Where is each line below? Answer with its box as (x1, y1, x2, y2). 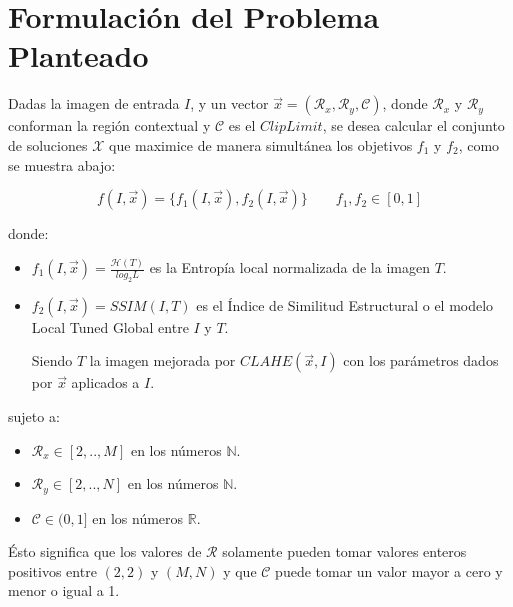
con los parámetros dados (343, 350, 499, 371)
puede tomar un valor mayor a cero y (275, 560, 503, 581)
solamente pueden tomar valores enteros (222, 541, 467, 562)
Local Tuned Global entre (31, 316, 189, 337)
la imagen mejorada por (89, 350, 236, 371)
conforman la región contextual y (8, 115, 211, 136)
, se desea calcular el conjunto (322, 115, 505, 136)
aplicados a (71, 372, 140, 393)
